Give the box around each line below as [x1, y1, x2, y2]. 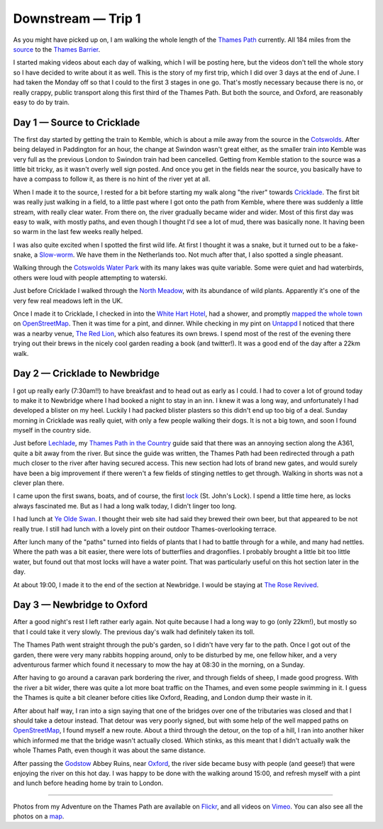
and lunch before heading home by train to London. [13, 779, 164, 787]
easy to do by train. [13, 98, 70, 106]
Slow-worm [39, 250, 74, 259]
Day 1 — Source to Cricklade [13, 116, 140, 128]
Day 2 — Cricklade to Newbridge [13, 367, 160, 379]
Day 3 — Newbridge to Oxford [13, 599, 148, 611]
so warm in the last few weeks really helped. [13, 228, 143, 236]
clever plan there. [13, 479, 65, 487]
